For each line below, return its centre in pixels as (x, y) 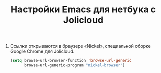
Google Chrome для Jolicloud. (42, 51)
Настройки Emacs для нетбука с (83, 9)
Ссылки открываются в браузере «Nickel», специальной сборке (80, 46)
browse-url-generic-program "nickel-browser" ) (74, 65)
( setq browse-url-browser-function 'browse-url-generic (71, 61)
